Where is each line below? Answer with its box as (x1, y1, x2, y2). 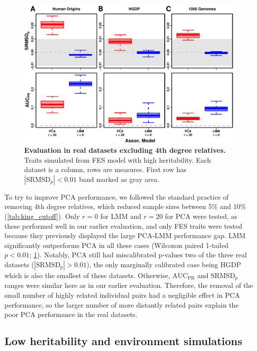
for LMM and (100, 211, 142, 221)
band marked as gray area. (79, 174, 159, 184)
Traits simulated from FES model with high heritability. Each (24, 154, 211, 165)
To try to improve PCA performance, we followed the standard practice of (4, 191, 229, 202)
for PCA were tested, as (165, 211, 237, 221)
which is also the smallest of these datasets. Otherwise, (4, 270, 170, 280)
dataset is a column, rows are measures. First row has (24, 164, 186, 175)
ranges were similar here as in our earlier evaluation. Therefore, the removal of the (4, 280, 253, 290)
